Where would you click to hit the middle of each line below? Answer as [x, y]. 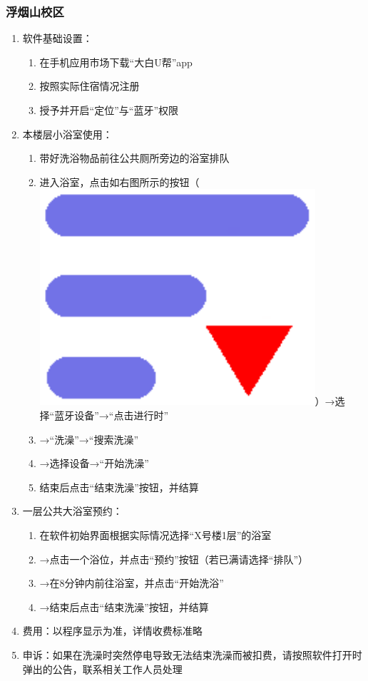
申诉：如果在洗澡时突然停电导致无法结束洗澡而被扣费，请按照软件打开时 [192, 654]
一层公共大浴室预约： [72, 511]
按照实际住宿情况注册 [90, 86]
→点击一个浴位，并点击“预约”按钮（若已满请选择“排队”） [174, 559]
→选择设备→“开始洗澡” [94, 463]
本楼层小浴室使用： [67, 134]
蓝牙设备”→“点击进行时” [112, 415]
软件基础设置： [57, 38]
